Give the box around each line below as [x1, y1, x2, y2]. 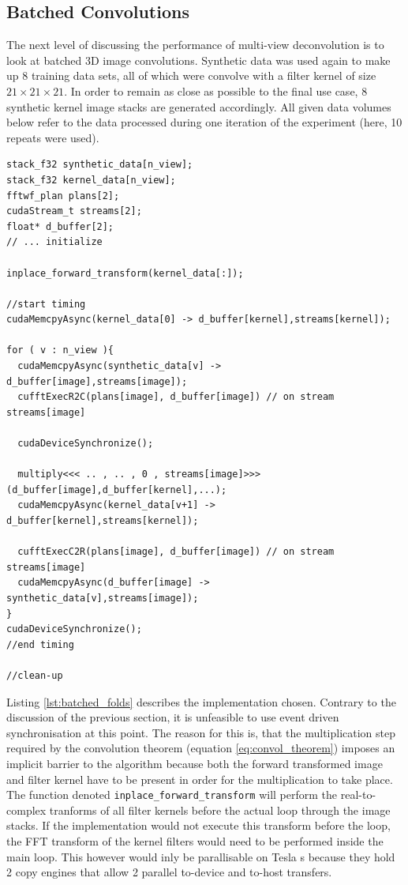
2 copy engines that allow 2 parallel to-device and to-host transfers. [6, 864, 332, 880]
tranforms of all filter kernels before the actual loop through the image [49, 801, 391, 818]
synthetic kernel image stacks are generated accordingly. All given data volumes [6, 98, 391, 115]
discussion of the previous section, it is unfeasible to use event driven [6, 709, 339, 725]
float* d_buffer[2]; [6, 220, 114, 232]
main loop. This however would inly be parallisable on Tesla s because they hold [6, 848, 395, 864]
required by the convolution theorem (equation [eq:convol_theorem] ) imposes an [6, 740, 395, 756]
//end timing [6, 638, 74, 650]
